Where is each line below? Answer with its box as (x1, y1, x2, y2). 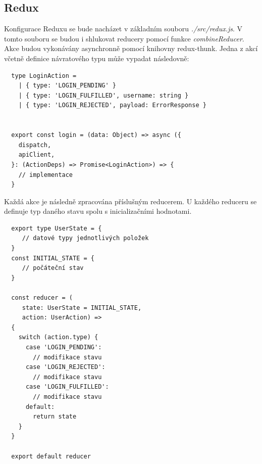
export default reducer (11, 452, 91, 460)
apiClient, (18, 151, 55, 159)
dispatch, (18, 141, 51, 149)
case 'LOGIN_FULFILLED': (25, 383, 109, 391)
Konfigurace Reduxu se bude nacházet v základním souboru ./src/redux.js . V (4, 23, 243, 34)
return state (33, 413, 77, 421)
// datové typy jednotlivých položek (22, 235, 149, 242)
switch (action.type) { (18, 334, 98, 341)
